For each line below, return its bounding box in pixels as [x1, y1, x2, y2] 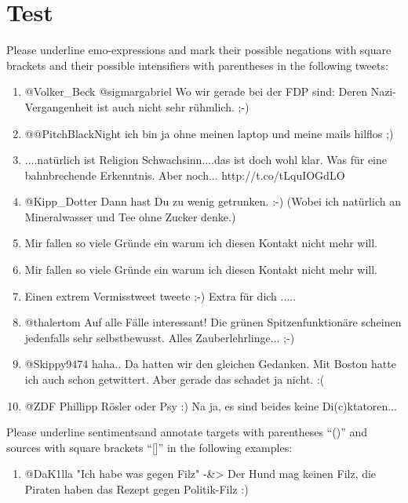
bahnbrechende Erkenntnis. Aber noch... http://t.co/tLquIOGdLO [24, 166, 345, 183]
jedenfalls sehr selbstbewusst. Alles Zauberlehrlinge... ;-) [24, 329, 295, 345]
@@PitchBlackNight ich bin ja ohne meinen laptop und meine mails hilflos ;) [24, 125, 394, 141]
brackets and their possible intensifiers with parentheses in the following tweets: [6, 56, 388, 73]
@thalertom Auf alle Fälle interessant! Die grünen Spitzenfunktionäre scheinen [24, 314, 402, 330]
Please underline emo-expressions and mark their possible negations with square [6, 42, 392, 58]
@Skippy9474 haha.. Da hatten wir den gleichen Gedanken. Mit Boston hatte [24, 355, 396, 372]
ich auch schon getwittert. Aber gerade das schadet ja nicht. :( [24, 371, 325, 388]
